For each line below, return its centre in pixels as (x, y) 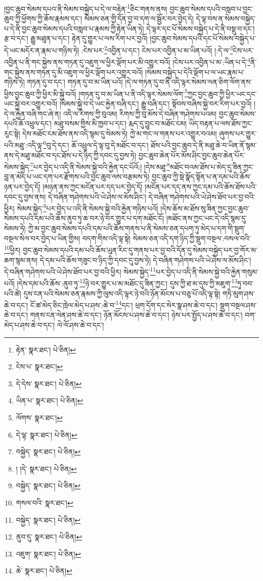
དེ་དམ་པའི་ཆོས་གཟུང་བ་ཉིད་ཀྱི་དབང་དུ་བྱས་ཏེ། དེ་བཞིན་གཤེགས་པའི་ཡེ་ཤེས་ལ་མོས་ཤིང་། (145, 260)
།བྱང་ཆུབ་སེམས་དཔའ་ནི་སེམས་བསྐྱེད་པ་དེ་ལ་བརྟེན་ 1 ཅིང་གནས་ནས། (86, 8)
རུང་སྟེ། (12, 133)
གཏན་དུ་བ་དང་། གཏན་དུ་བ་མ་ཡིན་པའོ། (75, 82)
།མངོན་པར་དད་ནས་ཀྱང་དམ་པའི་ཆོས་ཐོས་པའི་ (201, 187)
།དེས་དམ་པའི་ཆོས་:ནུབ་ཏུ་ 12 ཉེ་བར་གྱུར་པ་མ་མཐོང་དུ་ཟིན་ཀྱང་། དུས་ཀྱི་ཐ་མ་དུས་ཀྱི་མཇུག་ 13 (127, 282)
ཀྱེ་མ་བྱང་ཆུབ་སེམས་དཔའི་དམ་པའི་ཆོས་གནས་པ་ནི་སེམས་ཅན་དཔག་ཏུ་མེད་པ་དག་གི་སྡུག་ (137, 228)
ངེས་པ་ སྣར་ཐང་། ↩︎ (39, 366)
